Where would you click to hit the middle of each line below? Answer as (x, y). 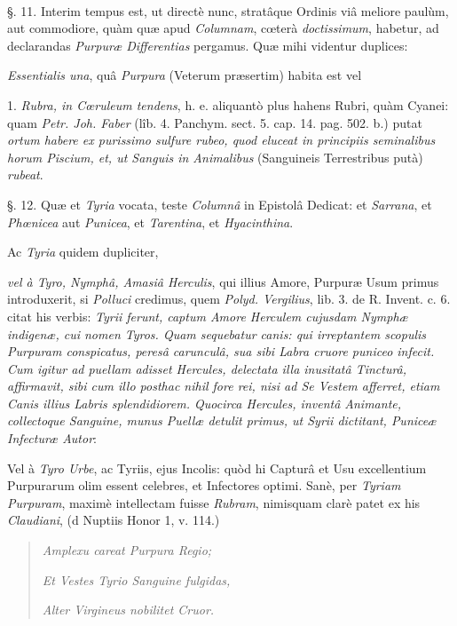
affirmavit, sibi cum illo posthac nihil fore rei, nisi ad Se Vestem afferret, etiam (224, 386)
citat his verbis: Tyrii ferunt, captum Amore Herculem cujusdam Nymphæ (208, 316)
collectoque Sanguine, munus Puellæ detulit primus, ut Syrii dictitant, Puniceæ (222, 420)
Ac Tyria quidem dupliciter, (83, 252)
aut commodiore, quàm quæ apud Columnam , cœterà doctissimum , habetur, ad (223, 28)
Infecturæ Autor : (52, 438)
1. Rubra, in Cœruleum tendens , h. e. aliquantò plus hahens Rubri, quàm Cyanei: (228, 104)
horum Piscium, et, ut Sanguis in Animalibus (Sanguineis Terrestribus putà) (215, 157)
